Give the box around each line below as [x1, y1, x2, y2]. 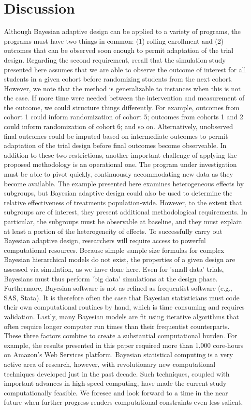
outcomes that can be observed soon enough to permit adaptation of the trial [4, 45, 234, 55]
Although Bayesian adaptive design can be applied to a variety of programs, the [4, 26, 241, 36]
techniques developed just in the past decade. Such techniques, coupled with [4, 368, 230, 378]
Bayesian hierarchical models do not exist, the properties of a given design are [4, 254, 235, 264]
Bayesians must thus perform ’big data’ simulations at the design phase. [4, 273, 218, 283]
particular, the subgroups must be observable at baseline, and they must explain [4, 216, 242, 226]
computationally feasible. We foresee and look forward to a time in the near [4, 387, 228, 397]
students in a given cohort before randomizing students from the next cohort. [4, 74, 233, 84]
